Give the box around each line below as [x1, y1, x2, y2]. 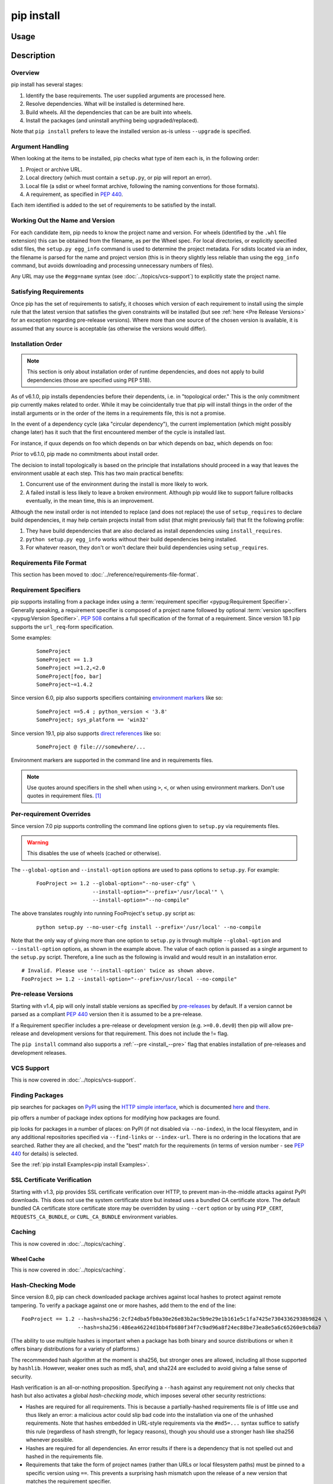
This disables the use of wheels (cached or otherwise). [27, 849, 161, 857]
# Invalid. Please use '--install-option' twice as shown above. [21, 968, 216, 974]
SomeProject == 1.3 [36, 656, 93, 663]
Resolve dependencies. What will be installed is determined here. [25, 100, 185, 107]
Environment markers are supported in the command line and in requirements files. [11, 757, 213, 764]
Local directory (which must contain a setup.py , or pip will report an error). [25, 174, 212, 181]
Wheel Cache [11, 1255, 45, 1263]
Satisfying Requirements [11, 288, 84, 296]
